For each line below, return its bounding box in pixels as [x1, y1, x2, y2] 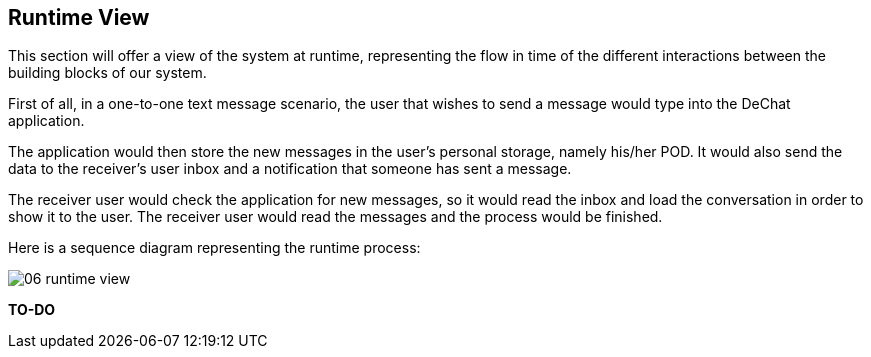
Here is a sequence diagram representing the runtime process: [8, 239, 421, 257]
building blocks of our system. [8, 64, 207, 82]
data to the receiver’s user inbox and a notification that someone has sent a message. [8, 160, 572, 178]
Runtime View [8, 5, 150, 30]
